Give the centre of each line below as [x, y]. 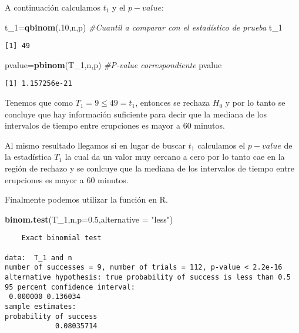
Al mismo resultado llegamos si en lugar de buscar [95, 145]
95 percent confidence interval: [70, 287]
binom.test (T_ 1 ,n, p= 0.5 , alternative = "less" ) [89, 219]
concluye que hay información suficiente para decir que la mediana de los [136, 114]
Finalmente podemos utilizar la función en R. [86, 199]
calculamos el [221, 145]
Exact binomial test [61, 238]
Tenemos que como [39, 102]
